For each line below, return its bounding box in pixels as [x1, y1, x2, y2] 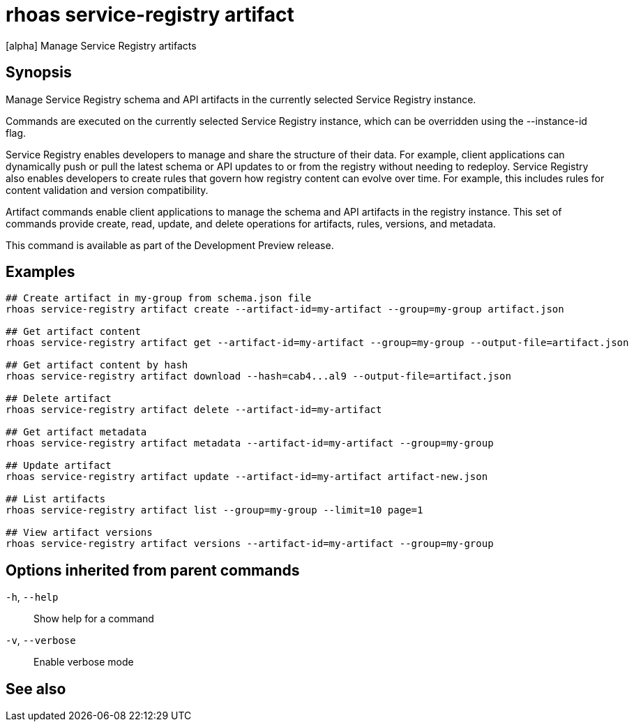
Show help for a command [33, 613, 154, 625]
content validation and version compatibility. [6, 183, 209, 196]
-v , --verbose [6, 634, 76, 647]
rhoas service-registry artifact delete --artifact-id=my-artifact [6, 404, 382, 416]
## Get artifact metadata [6, 426, 147, 438]
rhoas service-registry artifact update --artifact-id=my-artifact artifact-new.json [6, 471, 488, 483]
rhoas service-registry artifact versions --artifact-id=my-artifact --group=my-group [6, 538, 494, 550]
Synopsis [6, 63, 72, 82]
